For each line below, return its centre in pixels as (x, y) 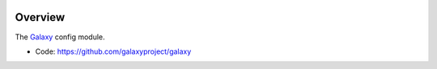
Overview (40, 17)
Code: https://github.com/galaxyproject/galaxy (113, 51)
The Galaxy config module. (60, 37)
